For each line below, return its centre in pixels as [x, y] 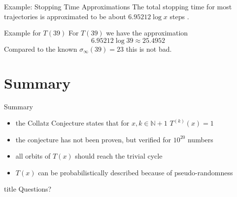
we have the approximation [147, 33]
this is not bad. [149, 49]
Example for [22, 33]
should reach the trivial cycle [119, 156]
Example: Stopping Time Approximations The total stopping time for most [118, 6]
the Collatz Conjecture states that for [72, 123]
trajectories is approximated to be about [65, 16]
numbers [200, 139]
